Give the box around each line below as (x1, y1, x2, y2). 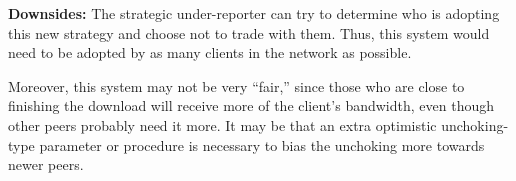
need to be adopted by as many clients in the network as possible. (8, 42, 412, 63)
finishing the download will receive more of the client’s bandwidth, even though (8, 95, 494, 116)
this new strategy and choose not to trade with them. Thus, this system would (8, 22, 490, 43)
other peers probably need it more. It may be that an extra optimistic (8, 114, 437, 135)
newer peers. (8, 154, 84, 175)
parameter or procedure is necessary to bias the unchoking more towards (39, 134, 485, 155)
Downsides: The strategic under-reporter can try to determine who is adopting (8, 3, 500, 23)
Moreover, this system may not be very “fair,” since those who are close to (8, 75, 465, 96)
